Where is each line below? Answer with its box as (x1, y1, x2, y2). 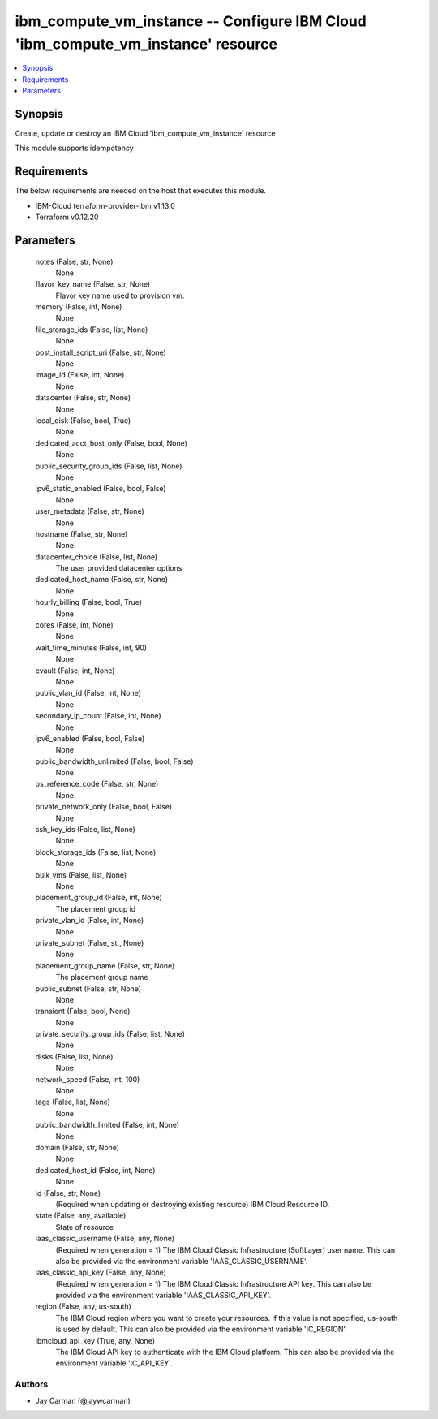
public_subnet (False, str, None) (35, 983, 142, 994)
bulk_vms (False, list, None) (35, 869, 127, 880)
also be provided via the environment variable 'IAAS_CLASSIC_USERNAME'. (55, 1256, 308, 1266)
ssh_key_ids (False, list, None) (35, 825, 135, 835)
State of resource (55, 1222, 114, 1231)
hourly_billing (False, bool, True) (35, 597, 142, 607)
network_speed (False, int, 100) (35, 1074, 140, 1084)
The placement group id (55, 904, 136, 913)
